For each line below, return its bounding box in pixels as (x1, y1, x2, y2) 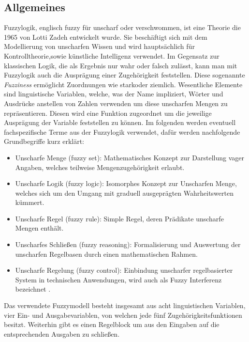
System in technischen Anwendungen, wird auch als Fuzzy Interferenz (15, 274, 222, 284)
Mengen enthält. (15, 223, 64, 233)
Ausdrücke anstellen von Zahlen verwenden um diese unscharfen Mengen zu (4, 98, 228, 108)
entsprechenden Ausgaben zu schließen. (4, 328, 120, 339)
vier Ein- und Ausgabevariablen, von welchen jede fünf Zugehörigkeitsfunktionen (4, 310, 242, 320)
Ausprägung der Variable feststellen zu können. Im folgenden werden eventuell (4, 117, 236, 127)
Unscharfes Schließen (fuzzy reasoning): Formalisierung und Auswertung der (15, 239, 241, 249)
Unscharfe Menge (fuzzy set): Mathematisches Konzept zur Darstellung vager (15, 152, 244, 162)
